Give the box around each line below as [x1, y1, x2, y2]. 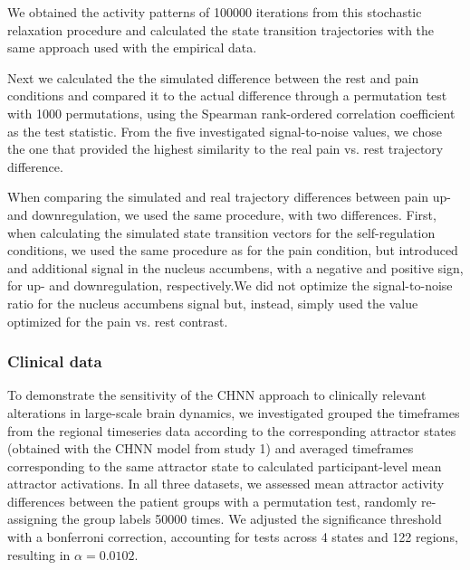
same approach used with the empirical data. [7, 38, 257, 57]
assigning [7, 509, 58, 528]
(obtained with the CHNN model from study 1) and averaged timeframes [7, 439, 414, 458]
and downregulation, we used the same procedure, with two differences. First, [7, 204, 436, 223]
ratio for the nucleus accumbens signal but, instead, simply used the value [7, 293, 418, 312]
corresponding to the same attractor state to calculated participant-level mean [7, 456, 442, 475]
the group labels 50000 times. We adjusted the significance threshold [62, 509, 442, 528]
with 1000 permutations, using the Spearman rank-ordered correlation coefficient [7, 103, 456, 122]
